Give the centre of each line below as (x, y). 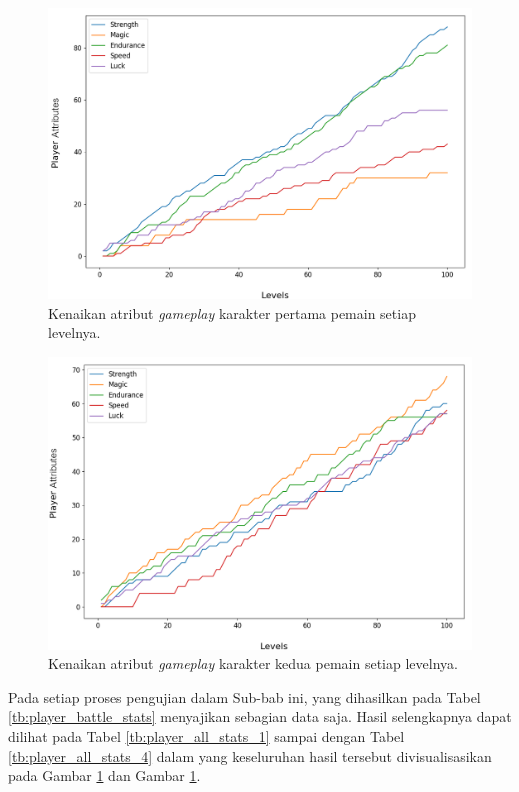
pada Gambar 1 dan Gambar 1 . (104, 775)
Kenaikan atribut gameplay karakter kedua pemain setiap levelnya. (253, 663)
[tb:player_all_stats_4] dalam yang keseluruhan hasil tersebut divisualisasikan (250, 755)
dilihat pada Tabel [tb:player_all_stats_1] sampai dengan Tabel (206, 735)
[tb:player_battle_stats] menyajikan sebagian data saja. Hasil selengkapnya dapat (260, 716)
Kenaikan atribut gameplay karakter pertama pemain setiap (232, 312)
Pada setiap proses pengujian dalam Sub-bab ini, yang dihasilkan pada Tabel (244, 696)
